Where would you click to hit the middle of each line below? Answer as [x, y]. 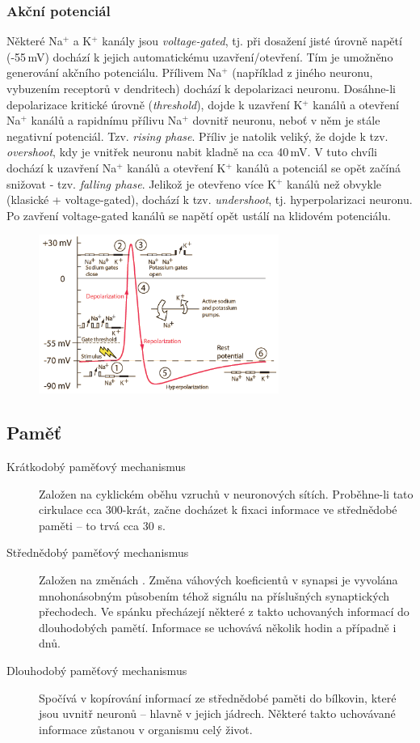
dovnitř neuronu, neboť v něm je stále [286, 120]
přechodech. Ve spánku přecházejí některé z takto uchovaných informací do [224, 611]
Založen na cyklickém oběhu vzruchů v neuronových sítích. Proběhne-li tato [226, 493]
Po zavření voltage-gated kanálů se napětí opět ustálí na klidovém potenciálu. [199, 215]
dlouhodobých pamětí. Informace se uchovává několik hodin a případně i [218, 627]
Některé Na [35, 41]
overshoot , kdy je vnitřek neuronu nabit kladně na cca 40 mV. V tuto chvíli [192, 152]
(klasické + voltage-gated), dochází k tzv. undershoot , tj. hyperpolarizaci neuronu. [210, 200]
